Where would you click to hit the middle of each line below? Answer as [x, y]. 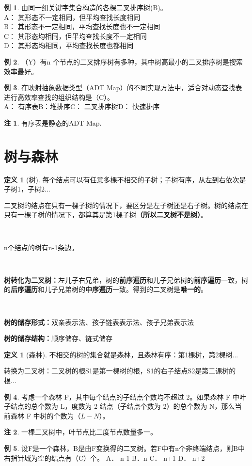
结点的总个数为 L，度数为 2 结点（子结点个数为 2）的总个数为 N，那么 [123, 406]
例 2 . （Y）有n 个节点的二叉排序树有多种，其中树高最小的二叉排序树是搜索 [123, 61]
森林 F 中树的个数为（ [46, 415]
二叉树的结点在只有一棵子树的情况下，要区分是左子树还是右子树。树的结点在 [126, 205]
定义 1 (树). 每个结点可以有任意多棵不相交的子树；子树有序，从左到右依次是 [125, 179]
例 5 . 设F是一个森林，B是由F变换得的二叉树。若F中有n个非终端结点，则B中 [125, 448]
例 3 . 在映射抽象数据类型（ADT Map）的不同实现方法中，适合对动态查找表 [123, 88]
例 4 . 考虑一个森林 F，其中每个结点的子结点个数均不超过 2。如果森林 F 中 [122, 396]
